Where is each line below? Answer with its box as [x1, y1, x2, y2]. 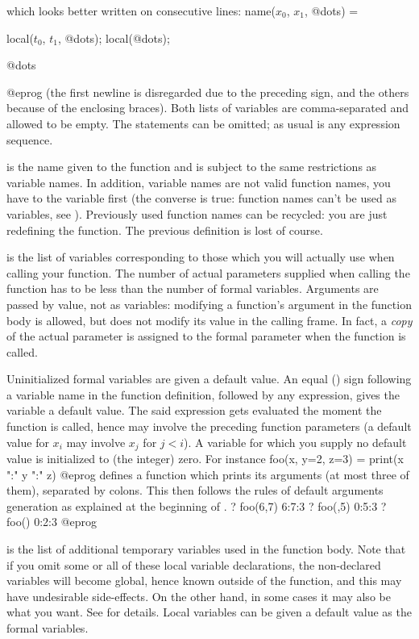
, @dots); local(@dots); [57, 29, 170, 46]
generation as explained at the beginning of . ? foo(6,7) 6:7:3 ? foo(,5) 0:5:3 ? [6, 497, 387, 514]
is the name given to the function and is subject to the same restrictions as [6, 158, 377, 175]
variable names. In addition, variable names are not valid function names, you [6, 173, 391, 190]
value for [6, 433, 49, 450]
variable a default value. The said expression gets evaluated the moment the [6, 402, 382, 419]
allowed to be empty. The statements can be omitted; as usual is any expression [6, 115, 400, 132]
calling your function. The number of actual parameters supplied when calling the [6, 264, 410, 281]
